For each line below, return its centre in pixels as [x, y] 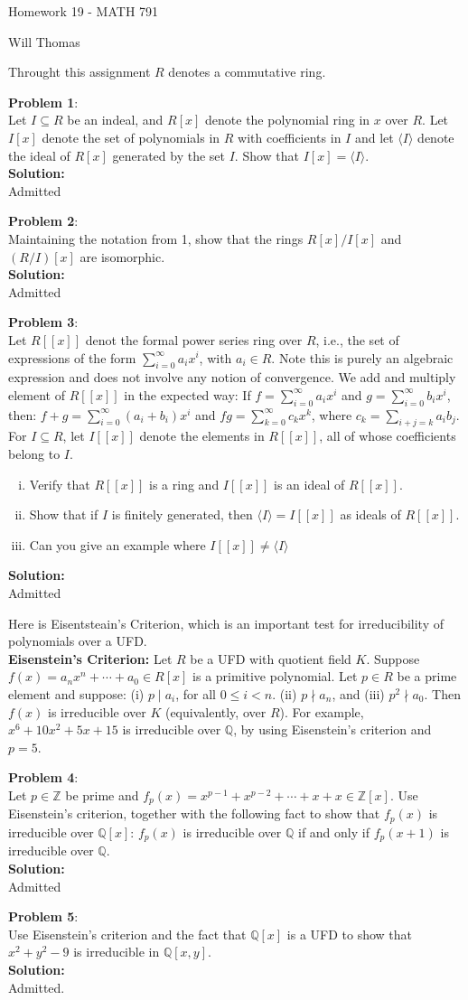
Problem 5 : [43, 916]
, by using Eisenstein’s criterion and [332, 729]
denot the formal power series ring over [194, 339]
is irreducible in [117, 952]
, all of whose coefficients [388, 436]
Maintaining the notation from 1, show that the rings [156, 238]
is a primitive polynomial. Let [275, 676]
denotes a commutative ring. [247, 72]
